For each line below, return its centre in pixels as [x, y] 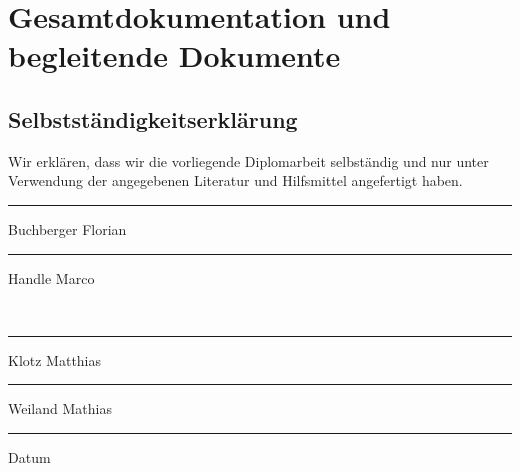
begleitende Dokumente [174, 55]
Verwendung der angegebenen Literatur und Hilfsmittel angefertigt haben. [235, 180]
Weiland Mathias [60, 408]
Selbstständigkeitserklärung [153, 118]
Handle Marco [51, 277]
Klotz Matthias [55, 359]
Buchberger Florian [67, 228]
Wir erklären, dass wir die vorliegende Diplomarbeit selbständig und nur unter [248, 160]
